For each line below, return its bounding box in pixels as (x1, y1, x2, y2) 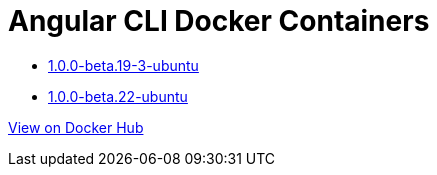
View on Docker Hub (8, 118, 144, 136)
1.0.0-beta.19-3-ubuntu (48, 56, 199, 74)
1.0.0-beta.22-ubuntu (48, 87, 188, 105)
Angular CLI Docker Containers (8, 4, 430, 38)
